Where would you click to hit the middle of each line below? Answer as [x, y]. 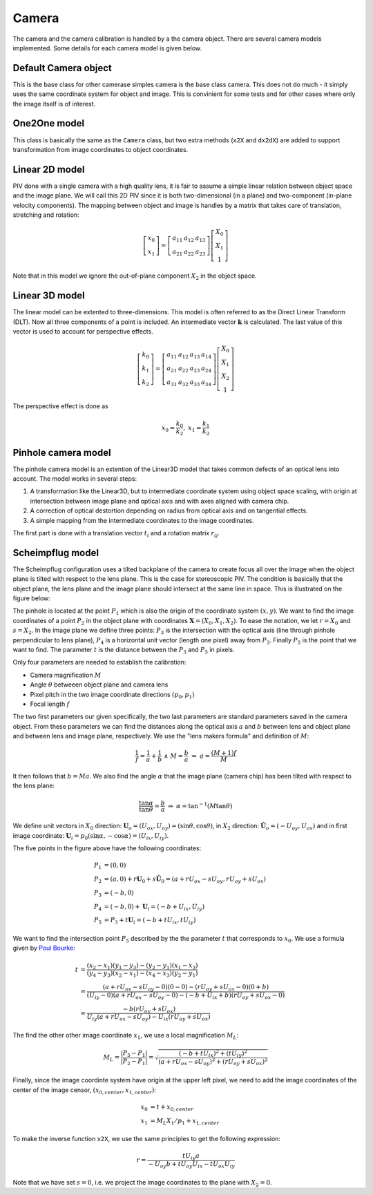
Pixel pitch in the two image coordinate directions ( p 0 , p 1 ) [112, 695]
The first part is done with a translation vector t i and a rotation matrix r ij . [116, 534]
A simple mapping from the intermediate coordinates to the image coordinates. [142, 520]
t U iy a [191, 1157]
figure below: [32, 598]
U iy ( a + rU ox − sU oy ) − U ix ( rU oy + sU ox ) [149, 1017]
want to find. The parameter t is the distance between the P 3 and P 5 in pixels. [124, 650]
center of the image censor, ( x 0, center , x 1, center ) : [85, 1090]
